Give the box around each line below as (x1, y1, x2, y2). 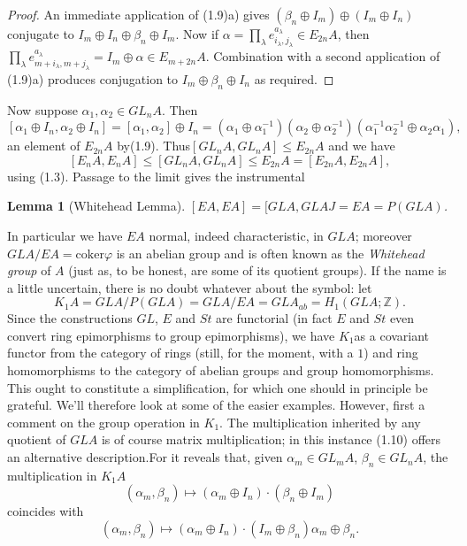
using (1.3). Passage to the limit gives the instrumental (7, 166, 305, 185)
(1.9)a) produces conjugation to (7, 69, 179, 88)
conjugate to (7, 25, 74, 42)
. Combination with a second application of (205, 47, 440, 65)
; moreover (355, 226, 412, 244)
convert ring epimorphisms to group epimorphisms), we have (7, 326, 335, 344)
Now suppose (7, 100, 78, 119)
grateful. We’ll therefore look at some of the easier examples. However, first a (7, 396, 425, 414)
